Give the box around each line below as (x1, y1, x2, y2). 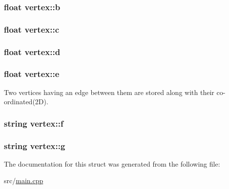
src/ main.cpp (4, 175, 43, 185)
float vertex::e (4, 68, 60, 80)
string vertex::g (4, 139, 65, 151)
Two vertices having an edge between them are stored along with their (4, 87, 214, 97)
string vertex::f (4, 117, 63, 129)
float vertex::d (4, 45, 61, 57)
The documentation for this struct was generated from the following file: (4, 159, 220, 169)
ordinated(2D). (4, 96, 48, 107)
